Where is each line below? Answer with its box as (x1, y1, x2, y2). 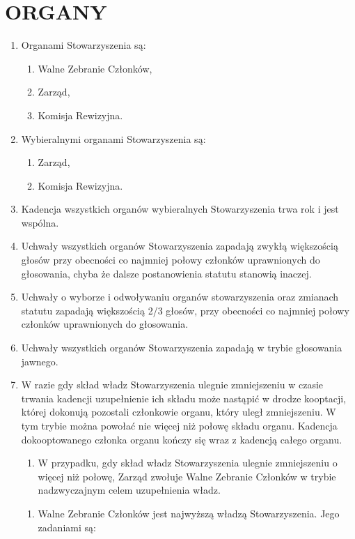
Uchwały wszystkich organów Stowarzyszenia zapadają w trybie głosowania (21, 340, 342, 355)
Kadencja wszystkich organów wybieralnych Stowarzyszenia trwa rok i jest (21, 202, 339, 216)
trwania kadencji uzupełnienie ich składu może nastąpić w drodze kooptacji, (21, 390, 347, 405)
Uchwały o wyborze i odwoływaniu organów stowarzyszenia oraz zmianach (21, 289, 339, 304)
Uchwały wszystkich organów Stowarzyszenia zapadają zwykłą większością (21, 238, 338, 253)
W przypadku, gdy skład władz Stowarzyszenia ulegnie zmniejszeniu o (38, 455, 338, 470)
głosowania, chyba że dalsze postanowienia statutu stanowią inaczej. (21, 266, 312, 280)
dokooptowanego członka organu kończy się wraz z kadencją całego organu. (21, 432, 342, 446)
